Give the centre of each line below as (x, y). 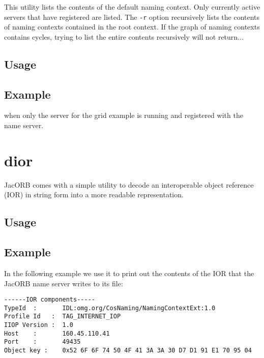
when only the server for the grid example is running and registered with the (124, 115)
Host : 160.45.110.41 (57, 333)
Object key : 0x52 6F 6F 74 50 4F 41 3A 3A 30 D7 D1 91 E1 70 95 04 (128, 351)
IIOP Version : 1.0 (39, 325)
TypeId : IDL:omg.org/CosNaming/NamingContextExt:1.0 (110, 308)
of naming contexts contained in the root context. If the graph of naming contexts (132, 27)
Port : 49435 (42, 342)
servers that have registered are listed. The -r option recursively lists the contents (132, 17)
